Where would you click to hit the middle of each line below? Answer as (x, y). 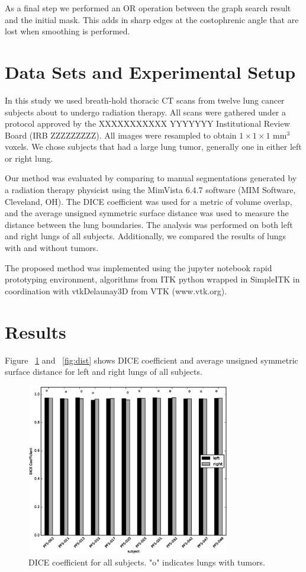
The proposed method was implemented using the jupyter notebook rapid (138, 267)
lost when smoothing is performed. (67, 31)
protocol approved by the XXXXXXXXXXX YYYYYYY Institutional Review (147, 123)
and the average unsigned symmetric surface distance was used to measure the (147, 213)
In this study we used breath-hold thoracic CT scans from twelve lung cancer (145, 100)
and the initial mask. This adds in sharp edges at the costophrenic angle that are (152, 19)
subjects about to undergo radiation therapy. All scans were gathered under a (146, 112)
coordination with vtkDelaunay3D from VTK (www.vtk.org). (116, 290)
